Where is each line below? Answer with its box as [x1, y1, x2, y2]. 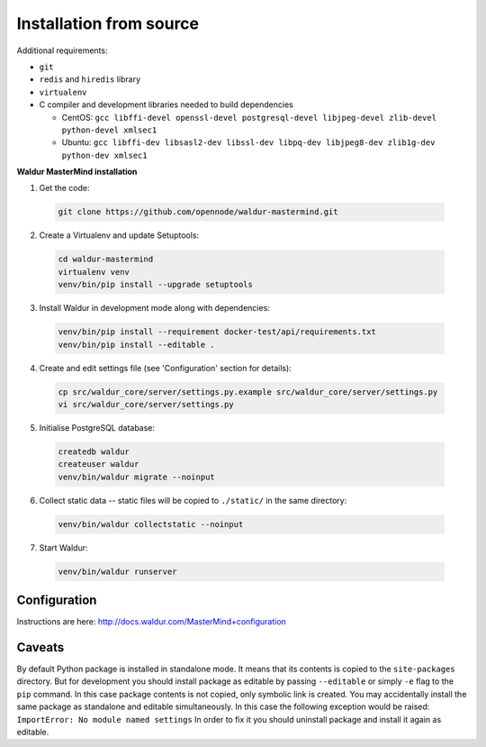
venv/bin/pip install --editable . [58, 339, 215, 350]
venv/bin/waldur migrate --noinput [58, 471, 215, 482]
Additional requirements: [16, 45, 108, 56]
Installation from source [16, 14, 200, 33]
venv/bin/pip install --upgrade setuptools [58, 279, 254, 290]
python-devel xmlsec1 [61, 124, 157, 135]
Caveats [16, 640, 65, 655]
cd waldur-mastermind [58, 254, 154, 265]
